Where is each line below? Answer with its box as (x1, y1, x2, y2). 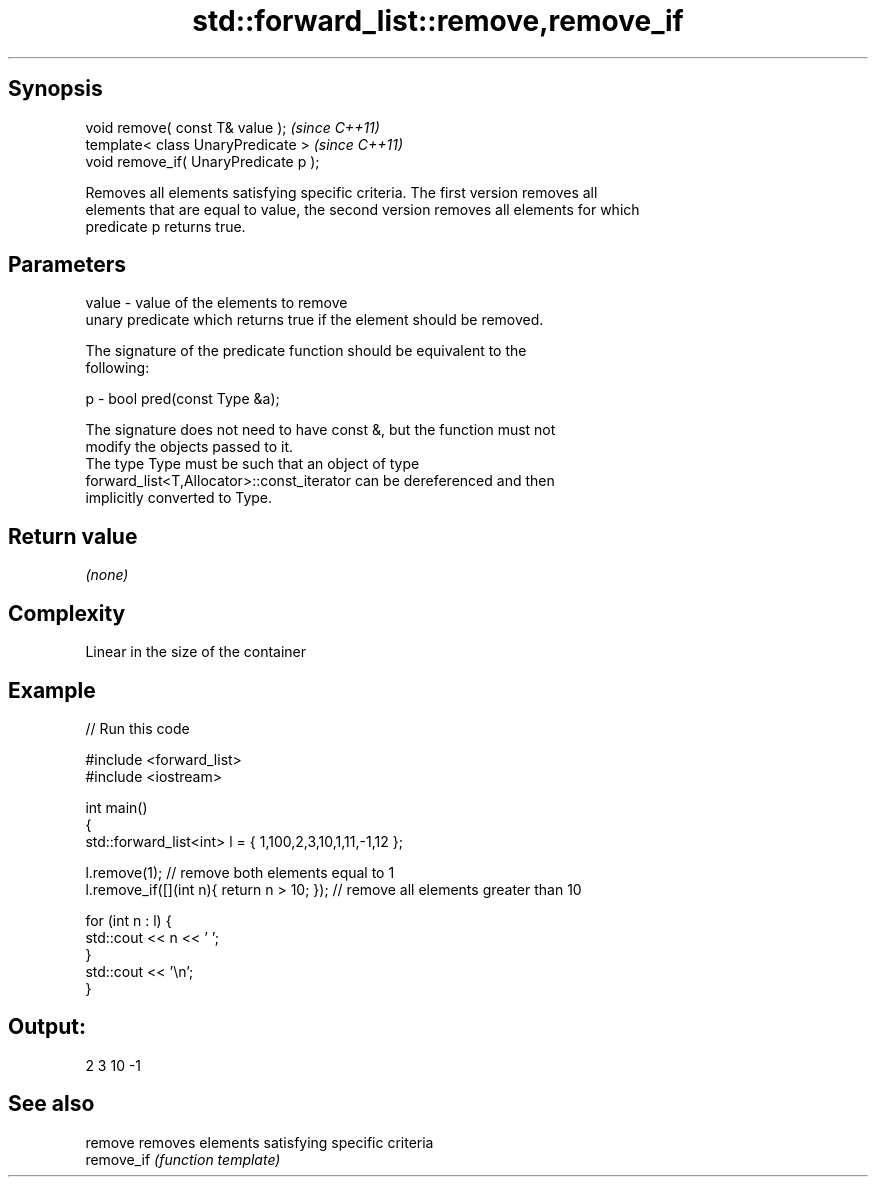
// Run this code (85, 719, 190, 737)
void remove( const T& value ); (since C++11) (85, 118, 380, 136)
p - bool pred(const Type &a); (85, 390, 280, 408)
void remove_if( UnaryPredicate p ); (85, 152, 320, 170)
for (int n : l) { (85, 911, 172, 929)
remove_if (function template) (85, 1150, 281, 1168)
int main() (85, 798, 148, 816)
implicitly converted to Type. (85, 489, 273, 507)
